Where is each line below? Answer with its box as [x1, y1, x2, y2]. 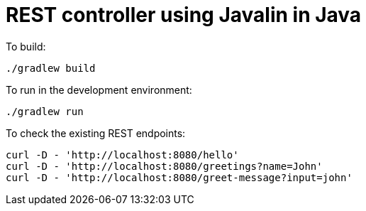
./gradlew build [6, 62, 96, 74]
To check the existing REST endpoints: [6, 126, 186, 139]
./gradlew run [6, 105, 84, 117]
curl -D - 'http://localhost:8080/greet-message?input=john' [6, 171, 353, 183]
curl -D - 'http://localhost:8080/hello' [6, 148, 239, 161]
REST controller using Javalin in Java [6, 3, 362, 27]
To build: [6, 40, 46, 53]
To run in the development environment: [6, 83, 192, 96]
